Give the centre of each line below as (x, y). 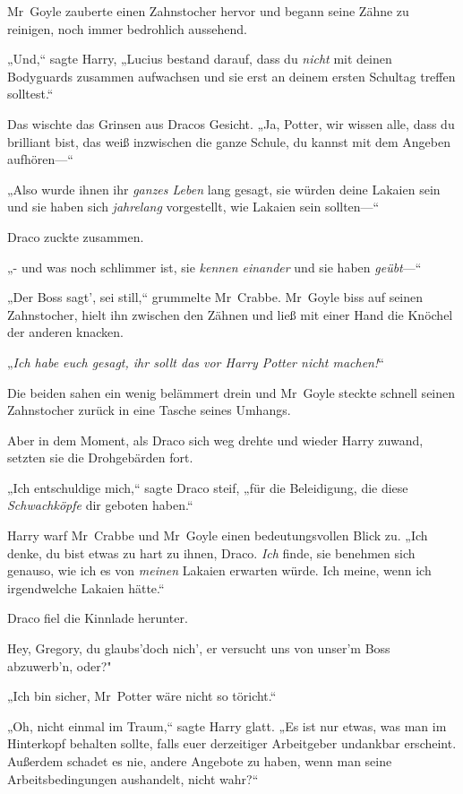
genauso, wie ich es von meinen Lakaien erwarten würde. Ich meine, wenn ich (219, 570)
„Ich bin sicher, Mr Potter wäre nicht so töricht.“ (142, 696)
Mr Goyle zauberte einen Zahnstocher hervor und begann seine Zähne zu (208, 11)
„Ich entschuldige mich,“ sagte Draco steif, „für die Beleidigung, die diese (208, 487)
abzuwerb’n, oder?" (60, 665)
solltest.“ (30, 94)
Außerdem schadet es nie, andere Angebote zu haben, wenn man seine (200, 761)
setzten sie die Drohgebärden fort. (100, 457)
